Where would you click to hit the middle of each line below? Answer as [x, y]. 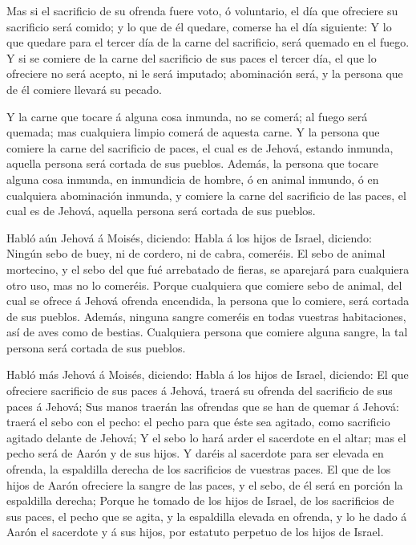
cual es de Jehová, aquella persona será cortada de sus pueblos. [161, 211]
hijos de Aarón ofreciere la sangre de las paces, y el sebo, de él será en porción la [205, 484]
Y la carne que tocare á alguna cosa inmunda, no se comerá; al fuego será [187, 116]
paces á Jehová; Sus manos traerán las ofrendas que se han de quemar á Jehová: [203, 406]
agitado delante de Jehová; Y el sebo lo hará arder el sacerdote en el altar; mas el [206, 437]
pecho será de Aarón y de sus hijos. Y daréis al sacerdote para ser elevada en [195, 453]
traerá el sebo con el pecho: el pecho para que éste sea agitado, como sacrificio [198, 422]
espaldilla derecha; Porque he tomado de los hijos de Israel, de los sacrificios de [200, 500]
